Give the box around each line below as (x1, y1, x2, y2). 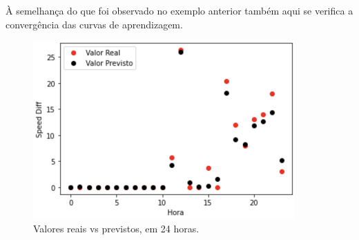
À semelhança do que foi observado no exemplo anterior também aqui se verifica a (6, 3, 353, 17)
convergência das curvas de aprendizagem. (6, 17, 183, 31)
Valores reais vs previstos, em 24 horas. (33, 221, 200, 236)
